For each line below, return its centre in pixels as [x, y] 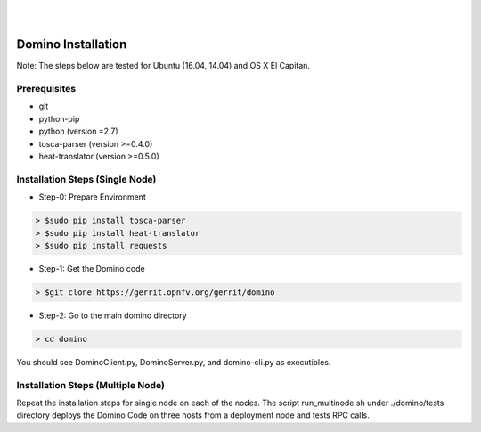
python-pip [59, 118]
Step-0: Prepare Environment [92, 197]
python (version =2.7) [79, 131]
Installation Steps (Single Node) [86, 179]
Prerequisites [46, 89]
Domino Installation [72, 45]
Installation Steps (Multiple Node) [90, 385]
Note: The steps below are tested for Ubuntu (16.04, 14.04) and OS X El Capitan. [163, 66]
